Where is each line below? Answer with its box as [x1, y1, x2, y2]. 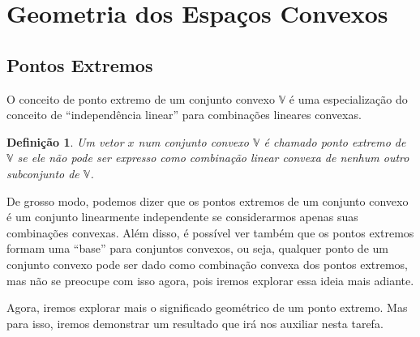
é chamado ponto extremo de [264, 133, 406, 150]
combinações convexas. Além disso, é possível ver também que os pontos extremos [6, 224, 414, 241]
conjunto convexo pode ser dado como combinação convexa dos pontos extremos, [6, 255, 409, 272]
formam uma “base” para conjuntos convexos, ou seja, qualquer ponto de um [6, 240, 388, 257]
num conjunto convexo [138, 133, 249, 150]
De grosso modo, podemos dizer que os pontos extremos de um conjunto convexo [6, 192, 409, 209]
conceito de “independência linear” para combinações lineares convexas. [6, 106, 362, 123]
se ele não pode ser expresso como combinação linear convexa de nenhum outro [17, 149, 409, 166]
